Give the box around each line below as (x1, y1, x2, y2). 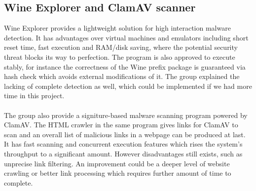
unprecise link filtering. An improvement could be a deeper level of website (4, 158, 230, 168)
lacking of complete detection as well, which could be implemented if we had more (4, 80, 252, 91)
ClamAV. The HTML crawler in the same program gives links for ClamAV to (4, 119, 238, 130)
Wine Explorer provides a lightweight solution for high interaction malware (4, 23, 231, 33)
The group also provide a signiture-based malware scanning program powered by (4, 110, 248, 120)
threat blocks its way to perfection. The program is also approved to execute (4, 51, 235, 62)
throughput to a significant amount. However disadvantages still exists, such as (4, 148, 243, 158)
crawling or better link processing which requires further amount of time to (4, 168, 231, 178)
